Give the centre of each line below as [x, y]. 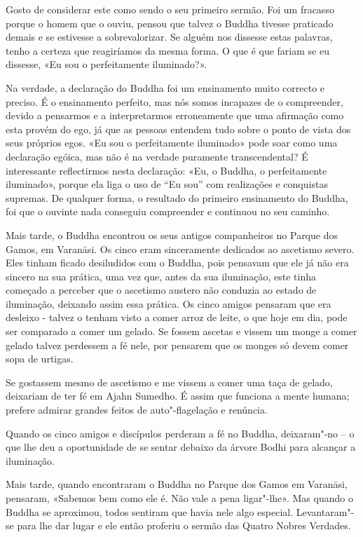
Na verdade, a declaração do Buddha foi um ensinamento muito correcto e [165, 87]
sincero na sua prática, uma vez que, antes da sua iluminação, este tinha [161, 276]
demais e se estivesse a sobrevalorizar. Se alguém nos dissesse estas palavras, [169, 37]
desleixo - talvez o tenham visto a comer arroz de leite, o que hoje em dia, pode [177, 317]
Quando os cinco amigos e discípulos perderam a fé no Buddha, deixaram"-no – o [180, 433]
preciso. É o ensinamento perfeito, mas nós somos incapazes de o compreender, [174, 101]
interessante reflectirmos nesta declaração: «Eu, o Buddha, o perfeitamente [166, 170]
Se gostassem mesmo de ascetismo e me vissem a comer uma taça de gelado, [169, 382]
